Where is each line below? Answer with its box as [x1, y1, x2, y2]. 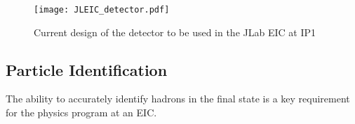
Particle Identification [6, 59, 168, 80]
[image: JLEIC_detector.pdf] [34, 5, 170, 15]
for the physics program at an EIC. [6, 105, 157, 120]
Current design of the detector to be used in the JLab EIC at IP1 [34, 24, 316, 39]
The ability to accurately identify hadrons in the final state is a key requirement [6, 91, 350, 106]
